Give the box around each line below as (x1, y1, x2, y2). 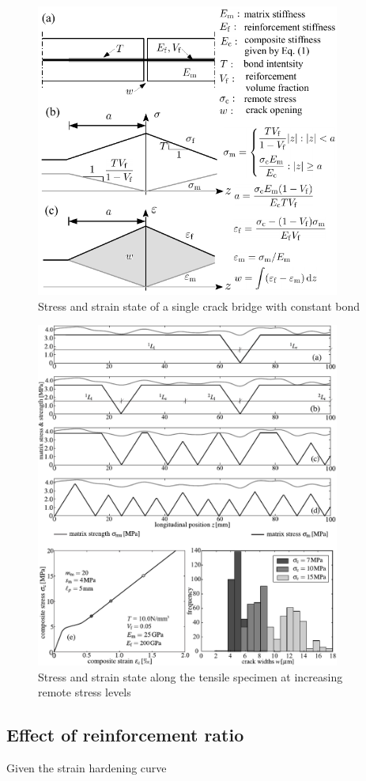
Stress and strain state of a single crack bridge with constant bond (38, 297, 360, 314)
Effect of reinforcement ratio (6, 723, 244, 747)
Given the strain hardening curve (6, 760, 167, 776)
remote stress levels (38, 684, 131, 700)
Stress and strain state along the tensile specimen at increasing (38, 668, 343, 685)
